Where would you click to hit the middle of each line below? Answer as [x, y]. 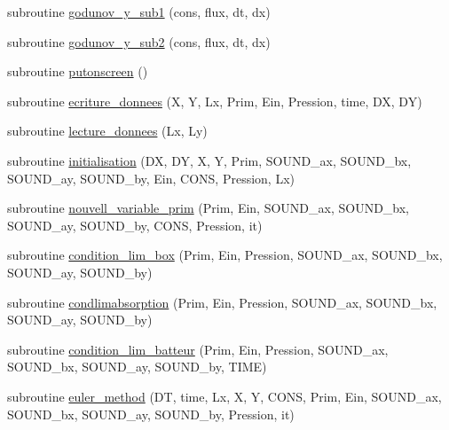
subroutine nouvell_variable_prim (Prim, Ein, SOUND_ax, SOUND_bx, [209, 208]
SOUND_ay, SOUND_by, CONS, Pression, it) [135, 225]
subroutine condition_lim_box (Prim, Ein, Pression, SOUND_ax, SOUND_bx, [225, 255]
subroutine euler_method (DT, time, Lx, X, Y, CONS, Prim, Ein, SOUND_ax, [224, 396]
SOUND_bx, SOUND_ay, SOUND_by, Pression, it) [151, 414]
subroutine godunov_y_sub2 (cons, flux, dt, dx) [139, 41]
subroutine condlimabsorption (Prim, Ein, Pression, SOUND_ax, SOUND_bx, [222, 302]
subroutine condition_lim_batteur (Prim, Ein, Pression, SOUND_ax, [198, 349]
